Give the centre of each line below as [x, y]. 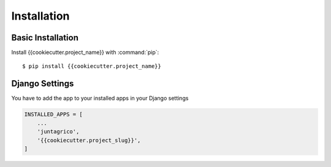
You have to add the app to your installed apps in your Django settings [100, 98]
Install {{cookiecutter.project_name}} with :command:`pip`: [85, 53]
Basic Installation [45, 38]
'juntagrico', [58, 132]
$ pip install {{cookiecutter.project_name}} [92, 66]
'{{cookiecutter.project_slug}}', [89, 140]
